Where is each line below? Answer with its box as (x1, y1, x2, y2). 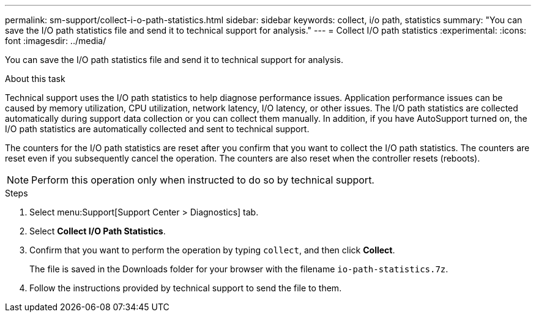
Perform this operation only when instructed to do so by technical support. (31, 174, 374, 186)
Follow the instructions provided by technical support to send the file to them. (29, 283, 342, 293)
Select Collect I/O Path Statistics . (29, 226, 166, 236)
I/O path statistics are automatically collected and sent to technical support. (5, 124, 310, 134)
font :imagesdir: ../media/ (5, 35, 106, 46)
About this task (5, 73, 65, 84)
